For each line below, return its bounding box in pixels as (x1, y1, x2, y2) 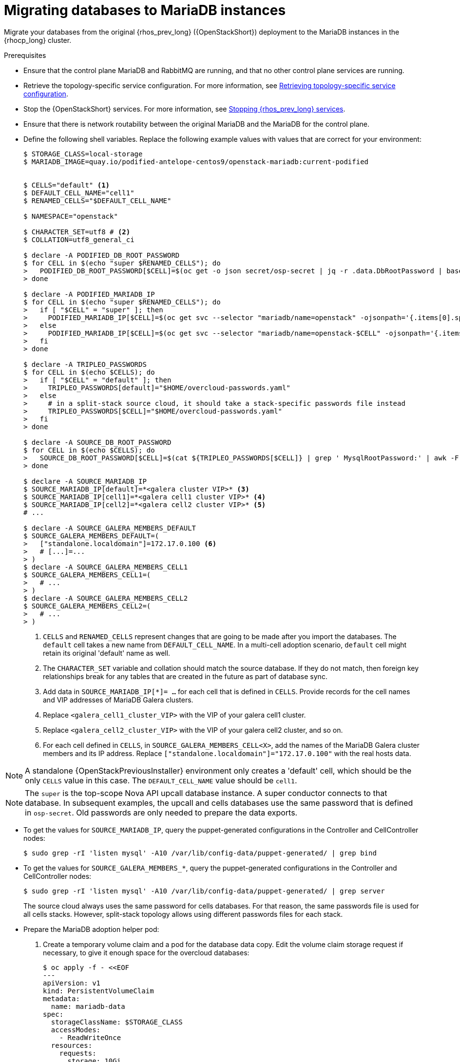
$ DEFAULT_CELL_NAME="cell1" (23, 189, 134, 197)
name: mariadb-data (51, 1002, 125, 1010)
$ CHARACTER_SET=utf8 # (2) (23, 228, 131, 236)
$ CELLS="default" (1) (23, 181, 110, 189)
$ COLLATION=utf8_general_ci (23, 235, 134, 244)
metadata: (43, 994, 80, 1003)
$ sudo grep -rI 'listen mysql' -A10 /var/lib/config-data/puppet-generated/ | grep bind (23, 849, 377, 857)
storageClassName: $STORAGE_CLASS (51, 1018, 183, 1026)
